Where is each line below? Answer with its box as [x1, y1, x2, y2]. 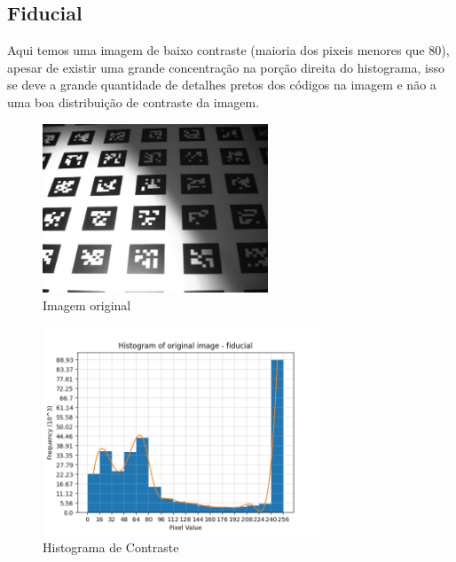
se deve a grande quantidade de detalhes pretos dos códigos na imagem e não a [7, 75, 436, 94]
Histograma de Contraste [43, 538, 179, 557]
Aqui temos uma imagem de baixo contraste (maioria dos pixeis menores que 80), [7, 41, 450, 59]
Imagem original [43, 295, 131, 314]
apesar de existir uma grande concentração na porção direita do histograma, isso [7, 58, 444, 76]
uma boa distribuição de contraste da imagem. [7, 92, 260, 111]
